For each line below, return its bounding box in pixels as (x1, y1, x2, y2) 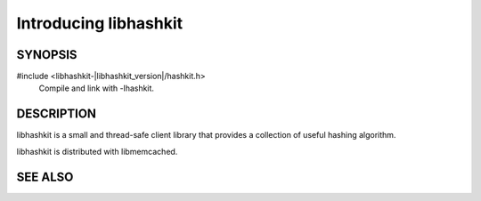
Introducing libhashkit (16, 13, 183, 33)
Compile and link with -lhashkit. (38, 83, 155, 93)
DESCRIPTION (16, 107, 97, 122)
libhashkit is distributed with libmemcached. (16, 146, 178, 157)
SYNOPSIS (16, 47, 77, 62)
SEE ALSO (16, 169, 74, 184)
